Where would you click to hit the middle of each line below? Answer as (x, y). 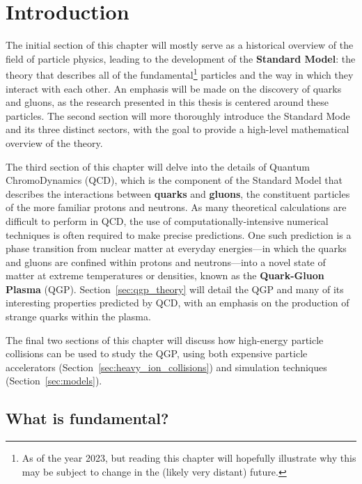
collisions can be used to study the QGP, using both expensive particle (157, 353)
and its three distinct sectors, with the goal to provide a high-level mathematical (178, 129)
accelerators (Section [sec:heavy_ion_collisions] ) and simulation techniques (166, 367)
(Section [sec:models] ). (54, 381)
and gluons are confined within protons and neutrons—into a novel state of (166, 261)
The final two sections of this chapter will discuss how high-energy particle (165, 339)
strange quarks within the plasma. (78, 317)
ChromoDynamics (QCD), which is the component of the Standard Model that (174, 180)
